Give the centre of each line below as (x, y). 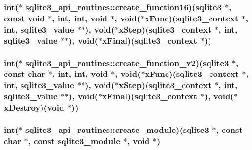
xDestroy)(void (34, 107)
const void (24, 18)
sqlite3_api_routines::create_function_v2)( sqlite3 (127, 63)
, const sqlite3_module (74, 141)
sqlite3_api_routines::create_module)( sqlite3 (117, 130)
